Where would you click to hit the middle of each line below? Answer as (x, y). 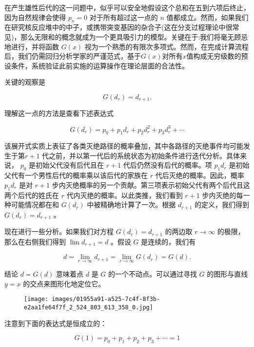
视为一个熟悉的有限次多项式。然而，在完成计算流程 (166, 46)
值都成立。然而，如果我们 (207, 17)
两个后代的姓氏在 (32, 195)
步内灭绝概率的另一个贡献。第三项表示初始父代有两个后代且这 (151, 184)
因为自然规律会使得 (35, 17)
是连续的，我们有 (168, 241)
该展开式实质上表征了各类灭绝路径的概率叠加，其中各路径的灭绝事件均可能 (124, 146)
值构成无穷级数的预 (217, 56)
